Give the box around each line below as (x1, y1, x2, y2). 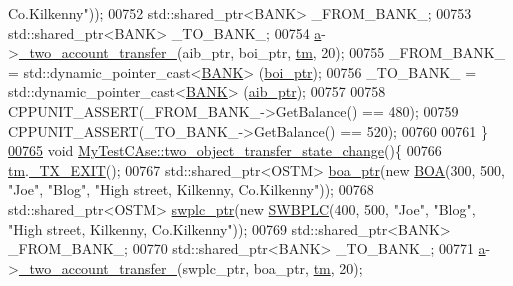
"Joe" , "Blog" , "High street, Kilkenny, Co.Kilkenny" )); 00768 (8, 179, 374, 200)
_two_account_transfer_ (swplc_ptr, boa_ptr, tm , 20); (18, 257, 363, 278)
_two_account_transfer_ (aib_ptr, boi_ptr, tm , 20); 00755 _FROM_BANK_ (18, 42, 506, 63)
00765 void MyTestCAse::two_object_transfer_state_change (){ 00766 (8, 140, 442, 161)
